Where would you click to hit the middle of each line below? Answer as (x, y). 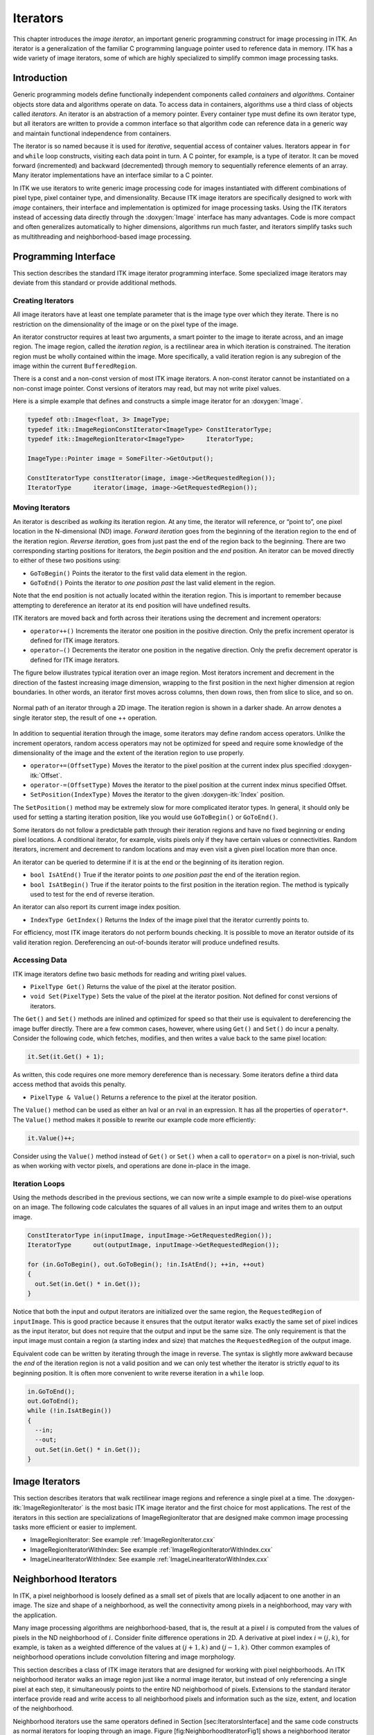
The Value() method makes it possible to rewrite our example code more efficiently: (134, 1119)
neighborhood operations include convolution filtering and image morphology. (124, 1657)
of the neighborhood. (43, 1709)
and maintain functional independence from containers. (92, 133)
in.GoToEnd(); (51, 1391)
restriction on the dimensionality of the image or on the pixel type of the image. (126, 324)
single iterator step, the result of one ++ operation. (85, 718)
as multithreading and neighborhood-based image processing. (102, 237)
